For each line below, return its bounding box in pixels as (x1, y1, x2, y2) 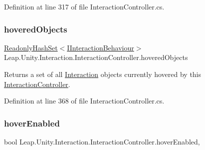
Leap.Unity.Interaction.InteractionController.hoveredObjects (4, 52, 188, 62)
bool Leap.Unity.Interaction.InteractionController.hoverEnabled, (4, 136, 200, 146)
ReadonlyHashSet (4, 42, 58, 52)
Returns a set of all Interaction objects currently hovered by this (4, 69, 202, 79)
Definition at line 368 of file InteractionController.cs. (4, 95, 165, 106)
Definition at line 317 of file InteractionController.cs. (4, 1, 165, 11)
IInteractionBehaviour (67, 42, 134, 52)
